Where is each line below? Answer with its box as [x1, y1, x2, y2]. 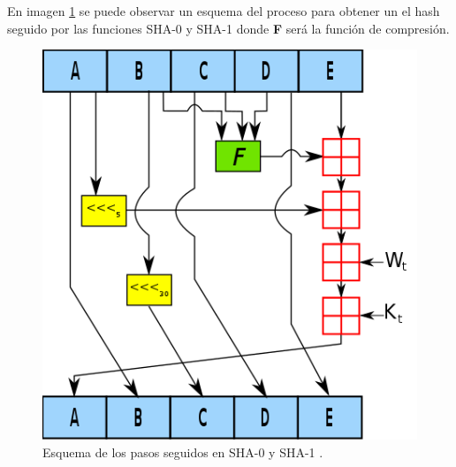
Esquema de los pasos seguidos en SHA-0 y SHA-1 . [42, 442, 323, 461]
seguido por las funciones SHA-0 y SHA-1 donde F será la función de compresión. [7, 19, 450, 37]
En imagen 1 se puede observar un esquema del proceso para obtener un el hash [7, 2, 440, 19]
